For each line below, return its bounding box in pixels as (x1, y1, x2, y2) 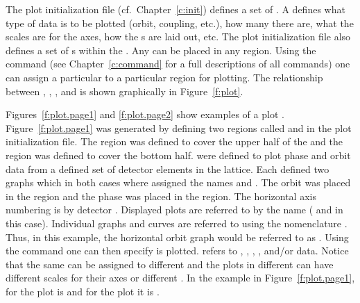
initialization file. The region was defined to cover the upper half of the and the (6, 134, 343, 149)
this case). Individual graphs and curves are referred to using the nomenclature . (6, 215, 348, 230)
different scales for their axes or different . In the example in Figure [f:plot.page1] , (6, 270, 355, 285)
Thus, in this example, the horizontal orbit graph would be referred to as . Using (6, 229, 349, 244)
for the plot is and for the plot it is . (6, 284, 160, 298)
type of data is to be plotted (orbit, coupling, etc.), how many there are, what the (6, 15, 354, 30)
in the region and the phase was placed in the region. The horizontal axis (6, 188, 316, 203)
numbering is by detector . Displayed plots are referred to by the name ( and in (6, 202, 343, 217)
